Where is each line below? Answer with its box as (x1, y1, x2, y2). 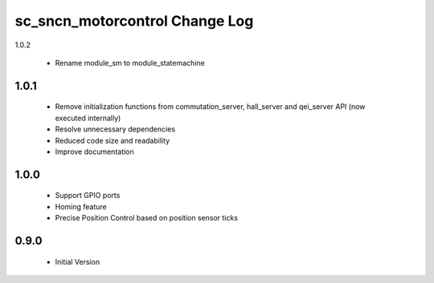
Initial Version (55, 257, 100, 266)
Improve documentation (55, 147, 134, 156)
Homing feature (55, 201, 108, 212)
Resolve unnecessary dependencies (55, 124, 176, 134)
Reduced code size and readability (55, 135, 170, 145)
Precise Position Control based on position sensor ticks (55, 213, 239, 223)
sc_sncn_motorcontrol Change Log (14, 12, 254, 30)
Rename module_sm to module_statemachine (55, 58, 205, 67)
